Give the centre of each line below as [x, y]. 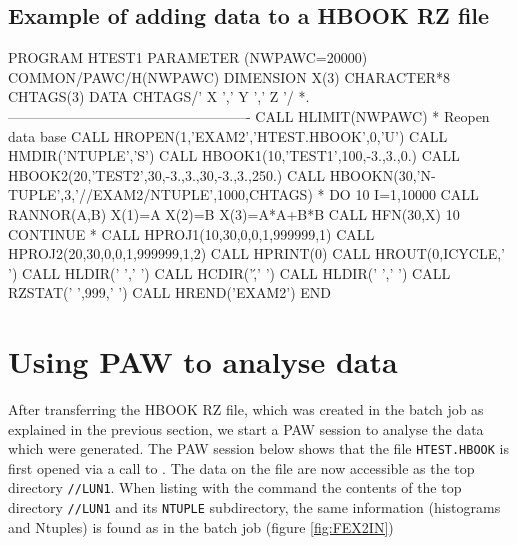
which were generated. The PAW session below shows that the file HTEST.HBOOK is [258, 448]
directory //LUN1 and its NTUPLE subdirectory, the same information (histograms [254, 507]
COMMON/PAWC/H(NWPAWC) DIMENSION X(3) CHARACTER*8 [229, 76]
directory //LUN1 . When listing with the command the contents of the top [235, 487]
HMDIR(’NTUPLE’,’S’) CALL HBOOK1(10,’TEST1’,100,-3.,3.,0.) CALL [234, 155]
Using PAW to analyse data [203, 361]
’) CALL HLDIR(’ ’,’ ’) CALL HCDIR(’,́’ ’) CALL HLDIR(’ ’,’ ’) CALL [229, 272]
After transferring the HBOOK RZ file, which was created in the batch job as [246, 409]
